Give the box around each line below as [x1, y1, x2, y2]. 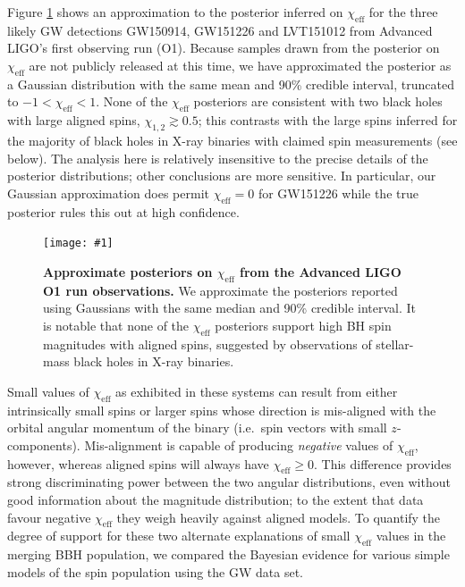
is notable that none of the [43, 315, 190, 334]
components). [7, 435, 80, 454]
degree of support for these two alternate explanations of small [7, 526, 351, 545]
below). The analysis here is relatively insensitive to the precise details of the [7, 148, 428, 167]
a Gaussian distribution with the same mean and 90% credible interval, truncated [7, 74, 454, 93]
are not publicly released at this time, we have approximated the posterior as [29, 55, 452, 74]
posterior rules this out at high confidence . [7, 202, 240, 221]
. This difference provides [314, 454, 452, 473]
